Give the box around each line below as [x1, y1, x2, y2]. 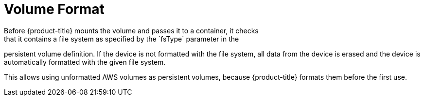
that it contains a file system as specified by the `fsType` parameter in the [4, 34, 239, 43]
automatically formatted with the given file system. [4, 57, 166, 66]
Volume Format [4, 1, 105, 17]
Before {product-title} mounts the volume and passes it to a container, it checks [4, 26, 259, 35]
